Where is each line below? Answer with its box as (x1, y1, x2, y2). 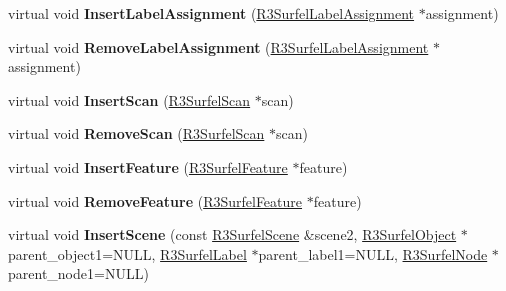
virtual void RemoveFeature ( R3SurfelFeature (8, 190, 303, 211)
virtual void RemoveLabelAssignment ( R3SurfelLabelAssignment (8, 36, 429, 57)
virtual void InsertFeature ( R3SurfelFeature (8, 156, 288, 177)
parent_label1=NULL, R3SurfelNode (258, 243, 488, 264)
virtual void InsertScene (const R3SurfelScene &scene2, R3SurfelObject (8, 224, 457, 245)
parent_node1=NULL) (8, 263, 149, 284)
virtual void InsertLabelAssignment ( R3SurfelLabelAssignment (8, 3, 415, 23)
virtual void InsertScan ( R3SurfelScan (8, 89, 251, 110)
